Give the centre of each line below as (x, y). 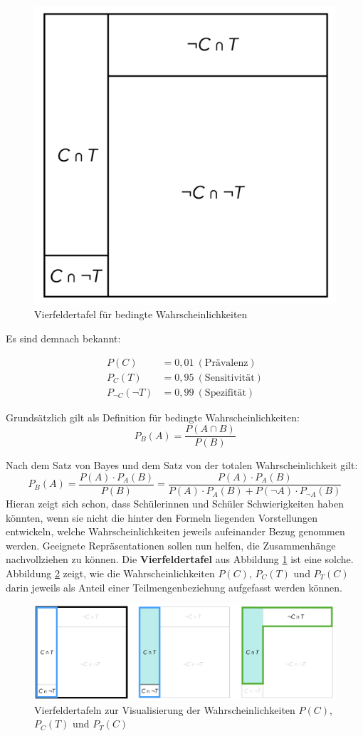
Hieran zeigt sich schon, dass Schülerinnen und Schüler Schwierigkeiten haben (175, 504)
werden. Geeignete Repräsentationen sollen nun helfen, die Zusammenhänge (171, 545)
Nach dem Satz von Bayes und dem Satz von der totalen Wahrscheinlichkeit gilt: (182, 465)
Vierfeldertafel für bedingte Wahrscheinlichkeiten (141, 314)
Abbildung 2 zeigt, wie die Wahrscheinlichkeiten (110, 573)
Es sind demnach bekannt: (63, 338)
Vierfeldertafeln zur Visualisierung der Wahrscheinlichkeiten (165, 709)
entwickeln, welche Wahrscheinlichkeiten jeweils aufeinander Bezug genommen (175, 531)
